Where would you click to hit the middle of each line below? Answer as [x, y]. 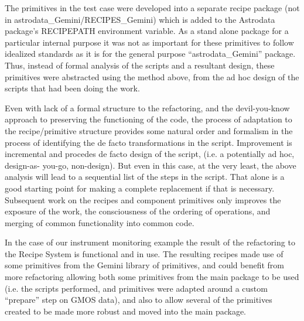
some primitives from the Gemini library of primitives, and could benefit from [144, 265]
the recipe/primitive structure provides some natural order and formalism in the [149, 130]
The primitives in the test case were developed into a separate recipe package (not [152, 8]
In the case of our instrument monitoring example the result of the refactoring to [150, 242]
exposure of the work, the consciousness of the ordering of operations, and [138, 211]
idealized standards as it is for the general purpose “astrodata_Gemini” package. [150, 54]
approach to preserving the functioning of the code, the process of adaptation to [148, 119]
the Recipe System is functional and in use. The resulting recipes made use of [144, 253]
